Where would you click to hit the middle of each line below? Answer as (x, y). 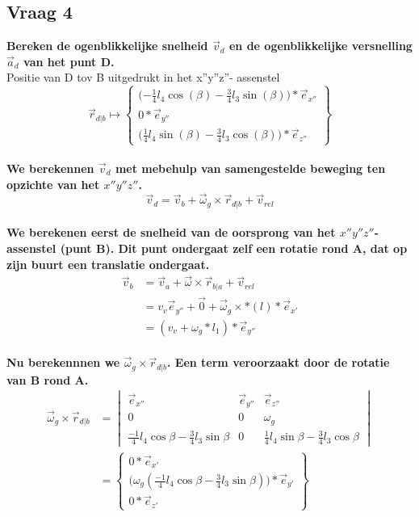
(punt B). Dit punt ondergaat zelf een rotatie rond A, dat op (234, 248)
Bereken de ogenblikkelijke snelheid (107, 46)
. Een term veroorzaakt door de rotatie (279, 362)
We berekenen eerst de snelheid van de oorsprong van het (171, 232)
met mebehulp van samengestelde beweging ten (250, 168)
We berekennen (50, 168)
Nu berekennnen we (63, 362)
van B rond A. (48, 379)
